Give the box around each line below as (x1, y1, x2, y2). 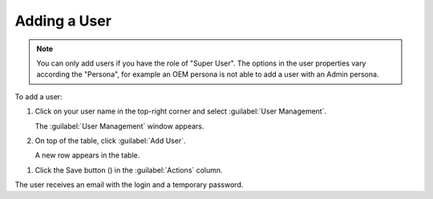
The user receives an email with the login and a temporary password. (14, 180, 244, 189)
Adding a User (14, 12, 112, 30)
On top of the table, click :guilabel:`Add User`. (34, 136, 186, 145)
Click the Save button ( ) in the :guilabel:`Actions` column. (34, 165, 224, 175)
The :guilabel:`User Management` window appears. (34, 121, 204, 131)
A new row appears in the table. (34, 150, 140, 160)
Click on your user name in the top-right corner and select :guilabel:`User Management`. (34, 106, 327, 116)
